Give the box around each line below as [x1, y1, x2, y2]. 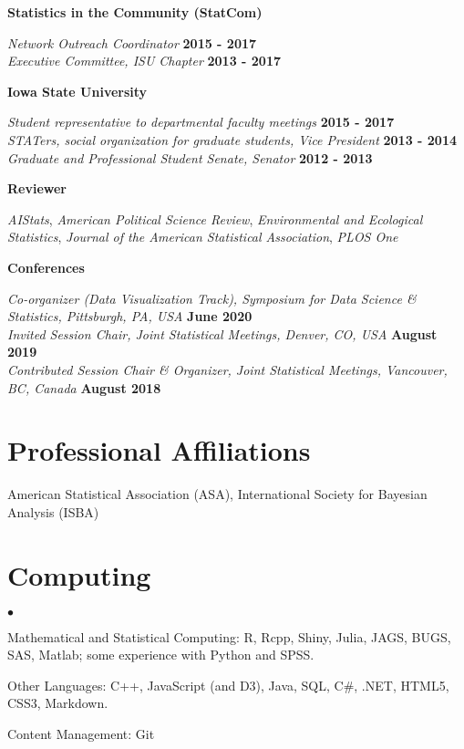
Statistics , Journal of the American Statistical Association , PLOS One [7, 227, 398, 246]
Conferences [7, 257, 85, 276]
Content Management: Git [7, 723, 155, 743]
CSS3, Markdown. [7, 693, 108, 713]
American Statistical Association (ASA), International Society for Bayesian [7, 484, 428, 504]
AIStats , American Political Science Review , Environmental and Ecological [7, 209, 423, 228]
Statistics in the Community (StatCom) [7, 3, 263, 21]
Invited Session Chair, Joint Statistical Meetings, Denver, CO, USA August [7, 324, 438, 343]
